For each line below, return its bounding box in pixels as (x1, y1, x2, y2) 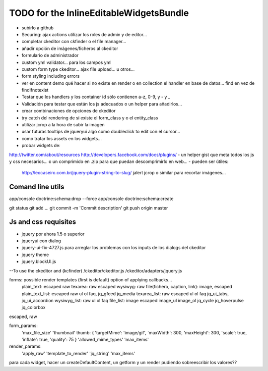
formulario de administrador (21, 53, 79, 58)
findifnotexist (21, 87, 49, 93)
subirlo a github (21, 25, 54, 31)
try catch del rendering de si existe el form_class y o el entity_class (21, 114, 158, 121)
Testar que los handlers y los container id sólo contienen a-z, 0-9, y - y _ (21, 94, 171, 100)
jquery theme (21, 252, 49, 258)
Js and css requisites (9, 218, 76, 226)
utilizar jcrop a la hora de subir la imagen (21, 122, 105, 128)
